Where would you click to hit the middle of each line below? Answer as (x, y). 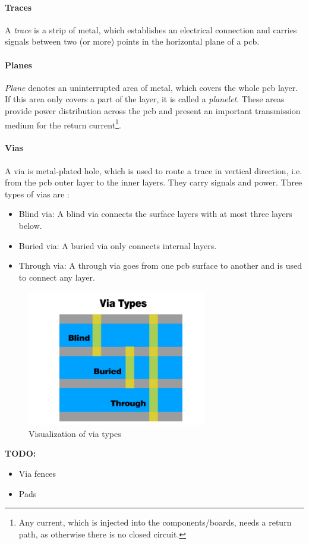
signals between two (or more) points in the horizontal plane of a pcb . (132, 41)
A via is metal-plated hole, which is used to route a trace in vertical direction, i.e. (154, 170)
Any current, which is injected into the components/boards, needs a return (155, 522)
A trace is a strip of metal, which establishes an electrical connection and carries (151, 29)
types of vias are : (37, 194)
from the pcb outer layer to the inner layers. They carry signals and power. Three (154, 182)
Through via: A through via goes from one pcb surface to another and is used (160, 265)
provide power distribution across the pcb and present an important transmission (153, 110)
